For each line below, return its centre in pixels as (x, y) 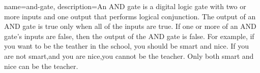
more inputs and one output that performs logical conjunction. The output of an (130, 16)
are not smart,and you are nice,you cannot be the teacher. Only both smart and (129, 56)
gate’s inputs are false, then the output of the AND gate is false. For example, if (129, 36)
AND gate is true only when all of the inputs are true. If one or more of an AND (130, 26)
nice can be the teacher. (41, 66)
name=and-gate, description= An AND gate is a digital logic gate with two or (125, 6)
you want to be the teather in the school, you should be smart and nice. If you (126, 46)
